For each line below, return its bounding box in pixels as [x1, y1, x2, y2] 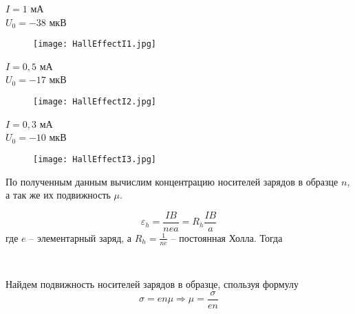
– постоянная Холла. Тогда [171, 230, 283, 245]
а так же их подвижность [6, 188, 111, 202]
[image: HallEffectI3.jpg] [33, 154, 156, 164]
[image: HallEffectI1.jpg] [33, 39, 156, 49]
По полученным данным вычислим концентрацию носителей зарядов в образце [6, 174, 338, 188]
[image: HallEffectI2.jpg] [33, 97, 156, 107]
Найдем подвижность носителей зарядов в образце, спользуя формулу [6, 277, 299, 291]
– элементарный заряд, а [29, 230, 132, 245]
